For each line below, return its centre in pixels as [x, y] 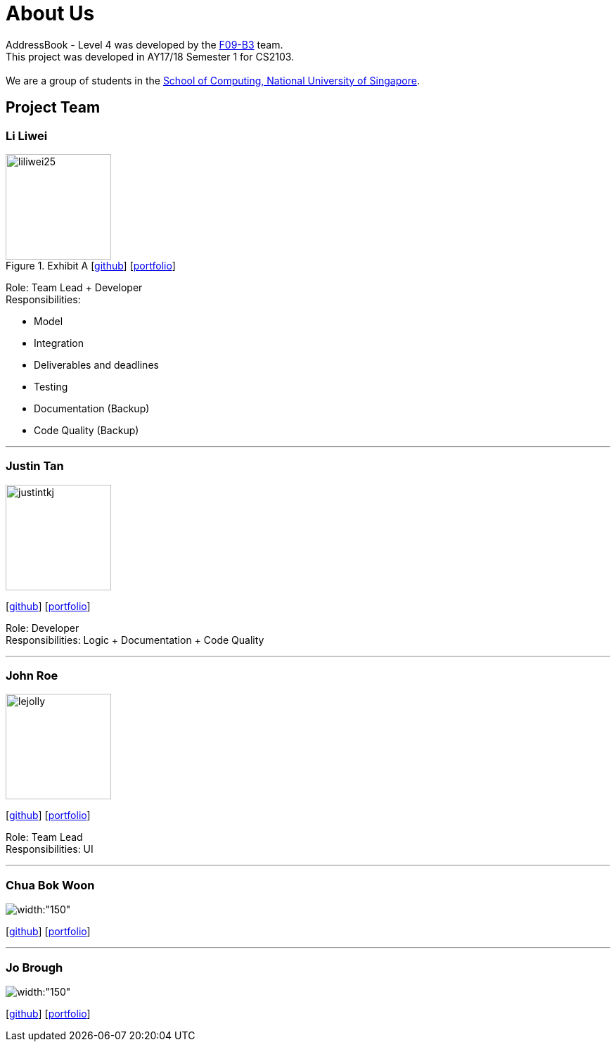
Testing [51, 386]
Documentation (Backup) [92, 408]
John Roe [32, 676]
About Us [50, 13]
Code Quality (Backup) [86, 430]
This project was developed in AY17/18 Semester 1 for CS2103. [150, 56]
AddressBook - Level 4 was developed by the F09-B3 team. [145, 44]
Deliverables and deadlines [96, 364]
